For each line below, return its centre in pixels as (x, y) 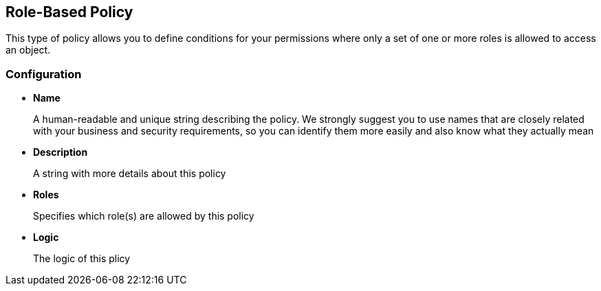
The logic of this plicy (82, 259)
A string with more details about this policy (130, 174)
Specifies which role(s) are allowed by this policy (144, 216)
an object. (28, 50)
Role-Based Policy (69, 12)
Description (61, 152)
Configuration (44, 74)
